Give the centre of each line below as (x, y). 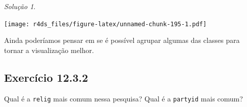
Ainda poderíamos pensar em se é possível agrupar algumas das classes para (122, 40)
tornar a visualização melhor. (49, 50)
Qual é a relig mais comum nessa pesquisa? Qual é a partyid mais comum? (124, 98)
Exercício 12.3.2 (46, 77)
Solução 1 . (20, 6)
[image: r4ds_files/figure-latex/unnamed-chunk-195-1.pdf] (105, 24)
